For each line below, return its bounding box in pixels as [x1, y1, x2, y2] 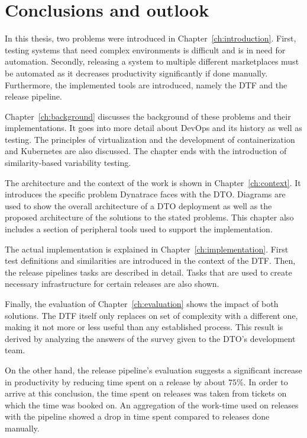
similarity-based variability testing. [5, 156, 131, 169]
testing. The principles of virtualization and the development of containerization [5, 133, 295, 145]
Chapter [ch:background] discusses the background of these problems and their [5, 110, 291, 122]
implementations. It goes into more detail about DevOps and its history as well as [5, 122, 302, 134]
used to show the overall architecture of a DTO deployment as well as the [5, 199, 272, 212]
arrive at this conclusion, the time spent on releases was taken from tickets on [5, 387, 287, 399]
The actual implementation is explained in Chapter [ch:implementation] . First [5, 242, 289, 255]
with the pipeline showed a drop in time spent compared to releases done [5, 410, 270, 423]
